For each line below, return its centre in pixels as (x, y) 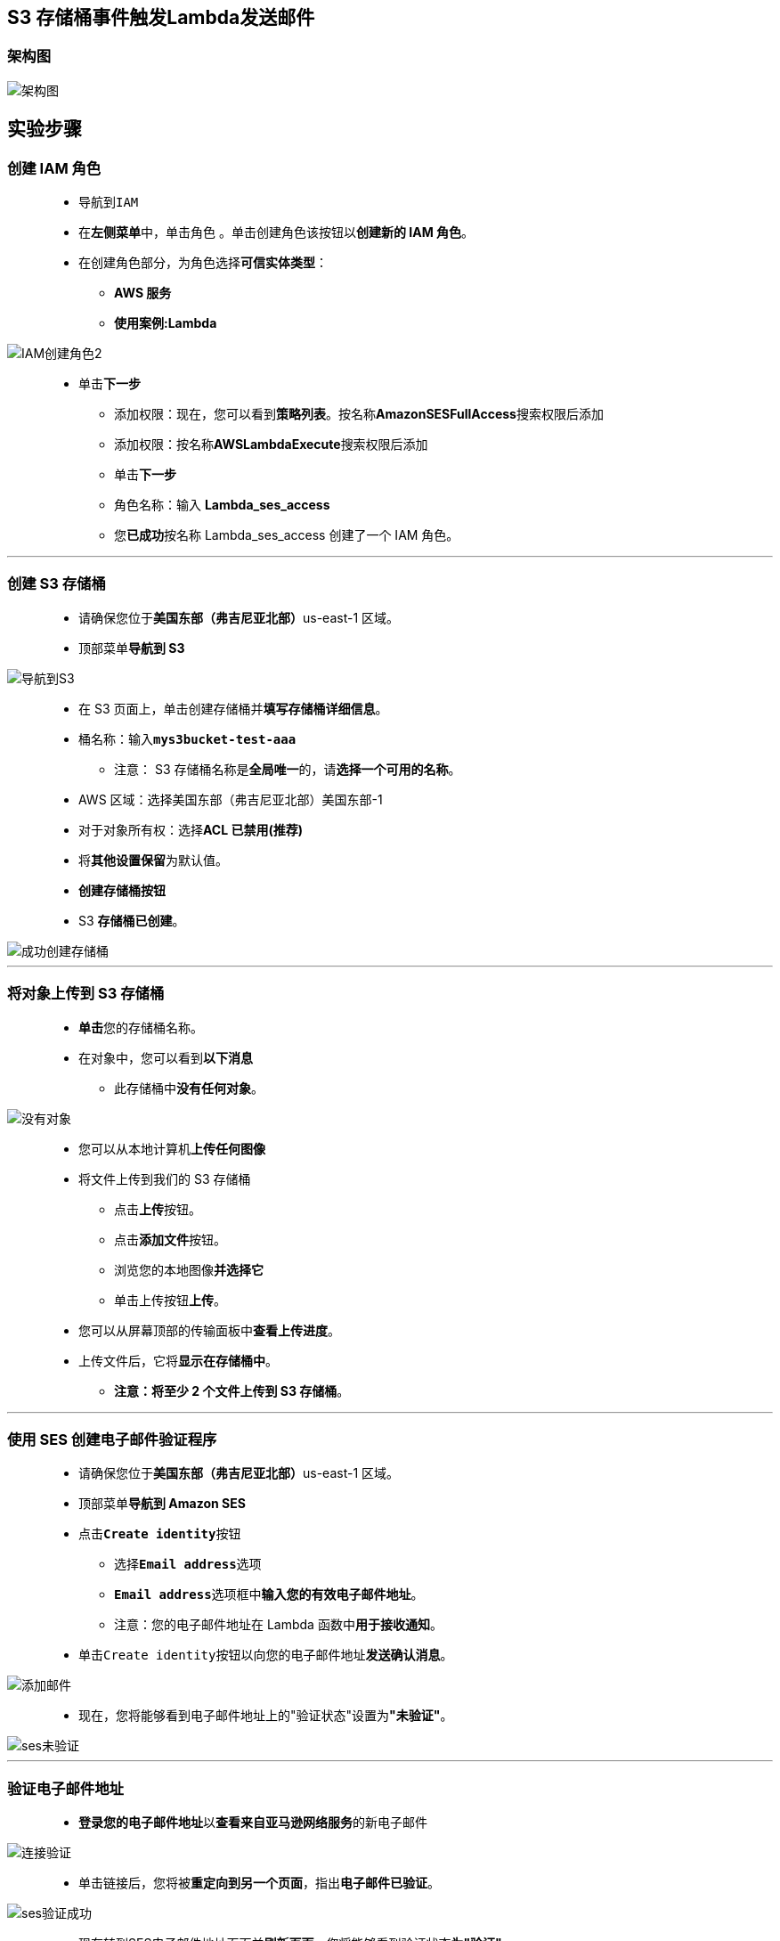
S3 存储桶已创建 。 (132, 920)
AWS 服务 (143, 293)
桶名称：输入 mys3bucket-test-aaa (187, 738)
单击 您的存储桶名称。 (141, 1027)
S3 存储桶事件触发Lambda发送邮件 (161, 17)
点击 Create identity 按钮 (160, 1534)
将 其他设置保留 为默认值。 (153, 860)
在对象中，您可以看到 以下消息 (166, 1057)
